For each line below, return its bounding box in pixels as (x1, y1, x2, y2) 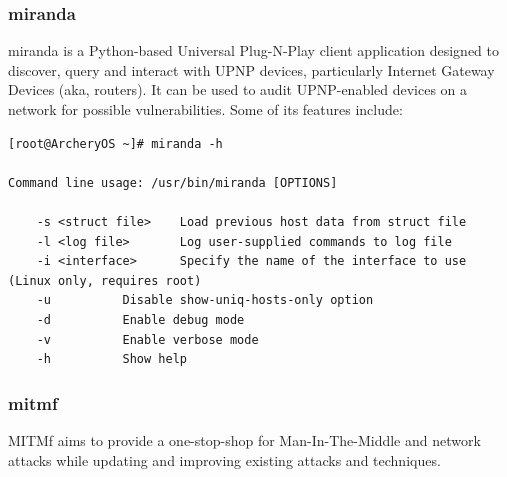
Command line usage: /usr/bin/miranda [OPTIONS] (8, 175, 338, 190)
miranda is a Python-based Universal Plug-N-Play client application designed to (8, 40, 500, 61)
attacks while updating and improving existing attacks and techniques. (8, 449, 441, 470)
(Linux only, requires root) (8, 273, 202, 288)
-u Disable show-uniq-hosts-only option (36, 293, 374, 308)
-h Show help (36, 352, 187, 367)
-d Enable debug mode (36, 312, 245, 327)
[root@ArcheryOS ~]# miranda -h (8, 136, 223, 151)
